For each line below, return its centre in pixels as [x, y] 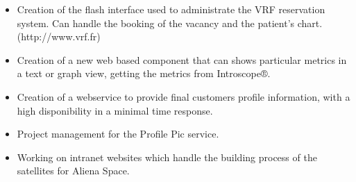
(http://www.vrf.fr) [59, 36]
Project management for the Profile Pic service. [118, 134]
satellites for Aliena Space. [73, 171]
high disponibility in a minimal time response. [115, 110]
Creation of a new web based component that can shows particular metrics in [182, 59]
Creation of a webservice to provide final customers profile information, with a [184, 96]
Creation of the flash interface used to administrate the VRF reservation [171, 9]
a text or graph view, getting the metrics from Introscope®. [144, 73]
